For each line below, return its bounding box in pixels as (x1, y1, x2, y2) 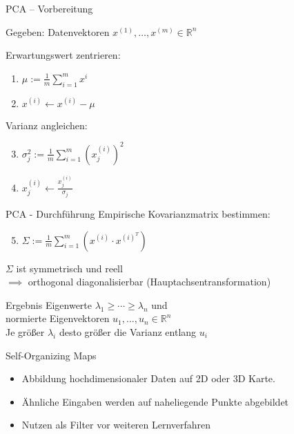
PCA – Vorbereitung (6, 1, 93, 15)
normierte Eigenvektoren (6, 311, 110, 325)
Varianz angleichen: (6, 117, 88, 132)
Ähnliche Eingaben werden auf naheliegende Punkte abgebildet (21, 394, 289, 408)
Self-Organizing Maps (6, 348, 97, 362)
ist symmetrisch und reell (16, 261, 123, 275)
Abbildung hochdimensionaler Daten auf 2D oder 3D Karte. (21, 371, 275, 386)
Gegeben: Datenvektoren (6, 24, 110, 39)
